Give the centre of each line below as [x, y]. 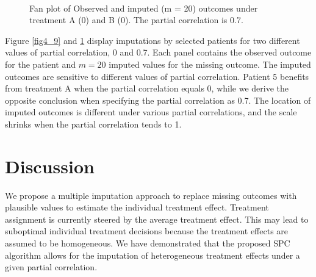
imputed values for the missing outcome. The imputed [210, 64]
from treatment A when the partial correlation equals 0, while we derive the [147, 88]
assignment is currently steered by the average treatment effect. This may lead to [157, 219]
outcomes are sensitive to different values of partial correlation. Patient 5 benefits [157, 76]
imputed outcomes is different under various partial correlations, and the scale [151, 112]
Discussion [50, 166]
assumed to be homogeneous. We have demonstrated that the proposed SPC [148, 243]
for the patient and [40, 64]
